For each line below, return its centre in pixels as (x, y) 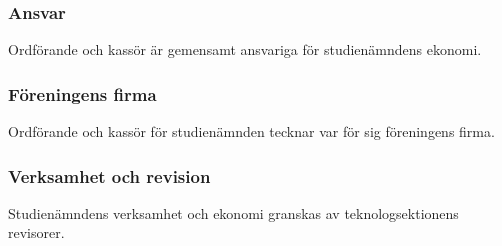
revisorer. (36, 232)
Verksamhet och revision (109, 175)
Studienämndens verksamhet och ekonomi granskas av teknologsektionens (233, 212)
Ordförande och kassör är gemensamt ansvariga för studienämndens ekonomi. (245, 49)
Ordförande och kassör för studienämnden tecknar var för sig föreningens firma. (251, 131)
